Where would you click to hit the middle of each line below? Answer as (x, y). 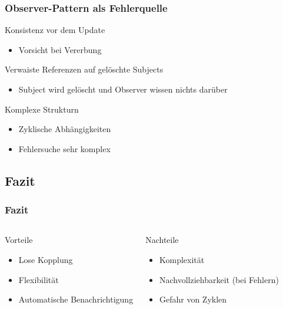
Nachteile (162, 240)
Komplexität (182, 259)
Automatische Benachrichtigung (76, 299)
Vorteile (19, 240)
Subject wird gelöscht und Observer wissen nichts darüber (123, 89)
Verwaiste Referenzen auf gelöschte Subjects (84, 69)
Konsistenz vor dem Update (55, 30)
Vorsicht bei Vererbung (60, 49)
